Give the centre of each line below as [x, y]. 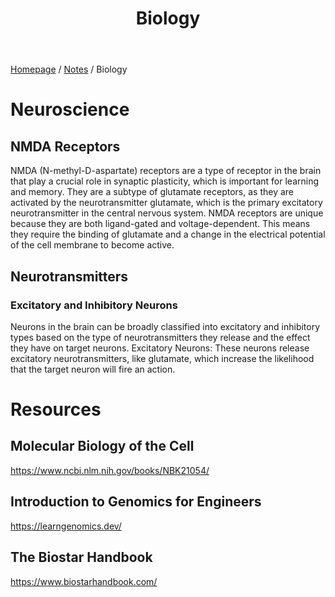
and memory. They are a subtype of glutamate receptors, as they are [152, 192]
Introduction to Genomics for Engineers [136, 502]
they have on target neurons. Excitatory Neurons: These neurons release [160, 348]
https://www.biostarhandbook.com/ [84, 581]
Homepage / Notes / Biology [69, 69]
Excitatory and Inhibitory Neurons [94, 305]
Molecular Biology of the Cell [102, 446]
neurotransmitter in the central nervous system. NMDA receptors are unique [167, 213]
